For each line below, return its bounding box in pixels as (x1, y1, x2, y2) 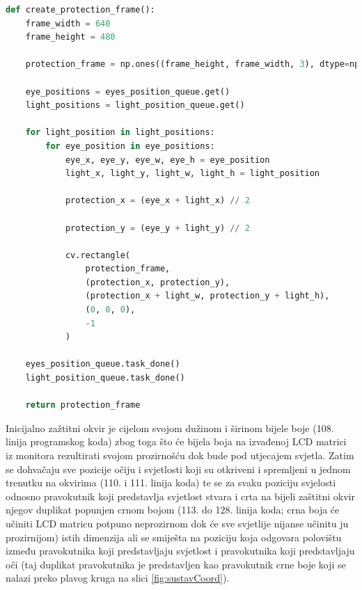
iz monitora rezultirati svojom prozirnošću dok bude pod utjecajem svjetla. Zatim (6, 448, 354, 462)
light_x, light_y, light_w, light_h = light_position (65, 168, 320, 179)
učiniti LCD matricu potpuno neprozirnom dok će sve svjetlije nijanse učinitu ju (6, 516, 349, 530)
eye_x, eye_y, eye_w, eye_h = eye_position (65, 154, 270, 165)
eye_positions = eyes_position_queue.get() (25, 86, 230, 97)
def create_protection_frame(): (6, 5, 155, 15)
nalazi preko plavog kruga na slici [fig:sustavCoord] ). (6, 571, 230, 585)
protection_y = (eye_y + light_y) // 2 (65, 223, 250, 233)
